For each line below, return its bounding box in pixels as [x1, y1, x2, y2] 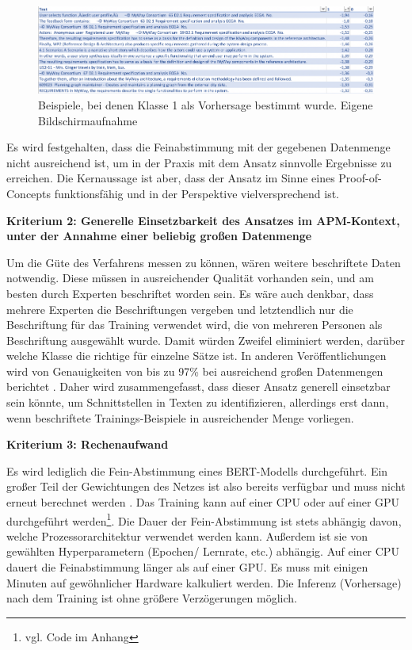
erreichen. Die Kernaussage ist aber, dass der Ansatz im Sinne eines [6, 170, 335, 186]
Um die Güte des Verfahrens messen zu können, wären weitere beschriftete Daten [6, 254, 401, 270]
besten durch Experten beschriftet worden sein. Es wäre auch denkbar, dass [6, 285, 374, 301]
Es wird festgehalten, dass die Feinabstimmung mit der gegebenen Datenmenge [6, 139, 391, 155]
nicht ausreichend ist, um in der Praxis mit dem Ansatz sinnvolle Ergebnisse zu [6, 154, 392, 170]
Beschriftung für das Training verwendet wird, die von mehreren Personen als [6, 316, 383, 333]
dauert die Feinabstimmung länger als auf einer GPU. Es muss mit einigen [6, 559, 368, 575]
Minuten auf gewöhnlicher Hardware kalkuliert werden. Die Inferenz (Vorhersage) [6, 574, 402, 591]
